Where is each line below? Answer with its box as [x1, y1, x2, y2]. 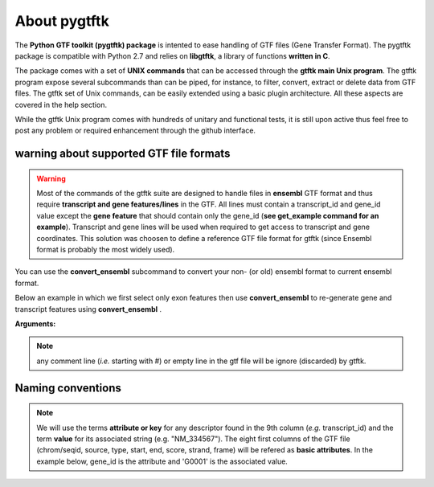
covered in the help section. [14, 100, 108, 109]
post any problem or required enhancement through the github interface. [14, 125, 256, 136]
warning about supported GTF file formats [14, 147, 231, 161]
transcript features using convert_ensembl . [14, 304, 162, 313]
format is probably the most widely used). [36, 245, 175, 255]
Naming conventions [14, 381, 122, 395]
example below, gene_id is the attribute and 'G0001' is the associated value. [36, 456, 289, 466]
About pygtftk [14, 12, 110, 30]
